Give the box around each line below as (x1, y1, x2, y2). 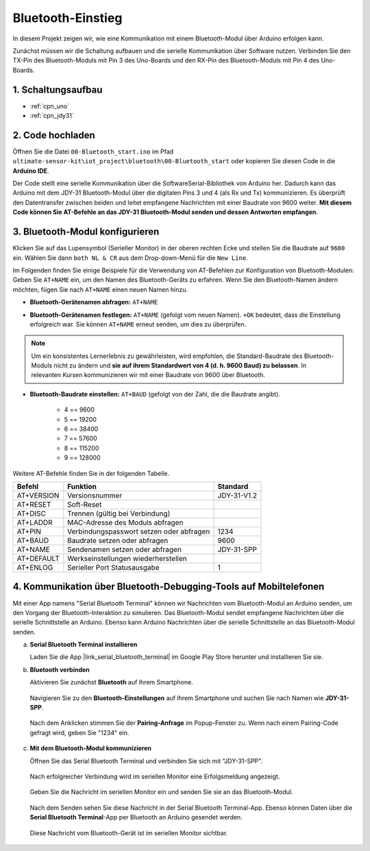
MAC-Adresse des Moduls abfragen (67, 518, 184, 527)
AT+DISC (16, 508, 46, 518)
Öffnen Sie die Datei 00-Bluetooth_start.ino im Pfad (12, 147, 174, 156)
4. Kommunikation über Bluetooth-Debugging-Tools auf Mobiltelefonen (12, 581, 325, 592)
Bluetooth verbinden (29, 665, 90, 673)
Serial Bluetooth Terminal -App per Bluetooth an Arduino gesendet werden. (29, 813, 243, 822)
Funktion (67, 481, 97, 491)
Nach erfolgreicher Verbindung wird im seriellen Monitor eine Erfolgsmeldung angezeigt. (29, 772, 280, 780)
